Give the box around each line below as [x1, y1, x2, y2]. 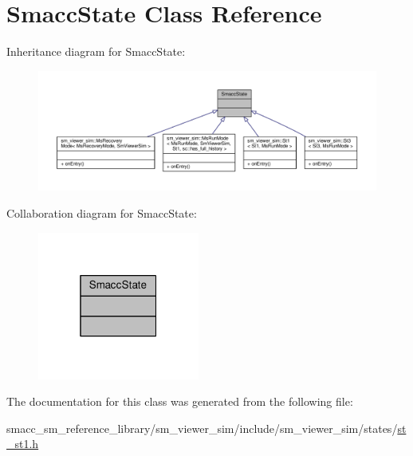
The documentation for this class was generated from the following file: [6, 393, 353, 410]
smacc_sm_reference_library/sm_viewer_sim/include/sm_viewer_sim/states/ [6, 419, 398, 436]
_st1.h [6, 435, 39, 452]
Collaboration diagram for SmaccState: [6, 205, 197, 222]
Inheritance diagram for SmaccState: [6, 43, 186, 60]
